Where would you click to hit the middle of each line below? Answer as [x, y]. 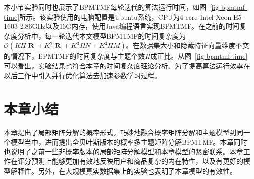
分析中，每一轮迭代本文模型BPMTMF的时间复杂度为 [102, 35]
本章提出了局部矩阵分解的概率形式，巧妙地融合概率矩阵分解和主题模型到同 [124, 132]
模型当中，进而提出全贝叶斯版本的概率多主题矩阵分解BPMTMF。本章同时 [129, 142]
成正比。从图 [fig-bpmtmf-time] [199, 56]
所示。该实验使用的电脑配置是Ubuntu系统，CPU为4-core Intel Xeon [125, 16]
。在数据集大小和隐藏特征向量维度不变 [187, 45]
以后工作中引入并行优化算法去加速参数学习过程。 [83, 75]
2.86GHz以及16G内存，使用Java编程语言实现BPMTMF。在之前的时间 [130, 26]
